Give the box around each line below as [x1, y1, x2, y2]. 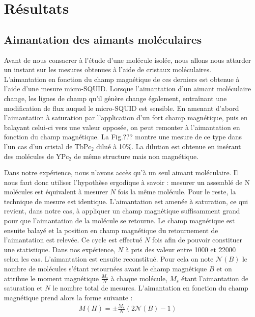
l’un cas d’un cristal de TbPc [4, 141, 91, 151]
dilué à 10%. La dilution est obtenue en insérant [96, 141, 241, 151]
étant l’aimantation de [181, 273, 249, 283]
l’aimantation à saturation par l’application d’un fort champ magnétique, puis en [4, 112, 248, 123]
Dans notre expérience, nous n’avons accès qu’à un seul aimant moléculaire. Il [4, 167, 238, 178]
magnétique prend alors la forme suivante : [4, 292, 133, 303]
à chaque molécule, [111, 273, 168, 283]
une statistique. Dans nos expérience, [4, 244, 115, 254]
